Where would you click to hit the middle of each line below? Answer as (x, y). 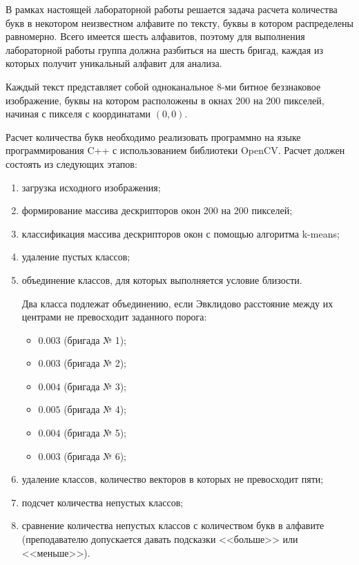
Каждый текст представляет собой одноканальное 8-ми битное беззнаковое (163, 86)
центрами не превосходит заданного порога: (114, 317)
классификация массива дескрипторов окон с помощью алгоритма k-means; (181, 233)
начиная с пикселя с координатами (78, 114)
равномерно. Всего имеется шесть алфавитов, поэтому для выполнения (155, 36)
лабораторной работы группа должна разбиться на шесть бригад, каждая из (164, 49)
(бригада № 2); (95, 363)
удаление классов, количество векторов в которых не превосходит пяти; (173, 479)
